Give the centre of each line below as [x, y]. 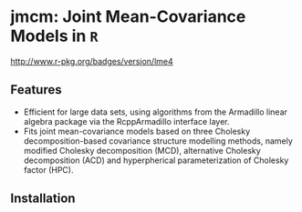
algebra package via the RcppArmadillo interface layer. [126, 121]
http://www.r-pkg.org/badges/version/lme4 [92, 61]
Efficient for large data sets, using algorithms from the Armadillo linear [156, 112]
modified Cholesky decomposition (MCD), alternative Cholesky [142, 150]
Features [36, 90]
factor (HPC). [48, 169]
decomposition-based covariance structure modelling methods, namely [158, 141]
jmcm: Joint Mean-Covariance [128, 17]
